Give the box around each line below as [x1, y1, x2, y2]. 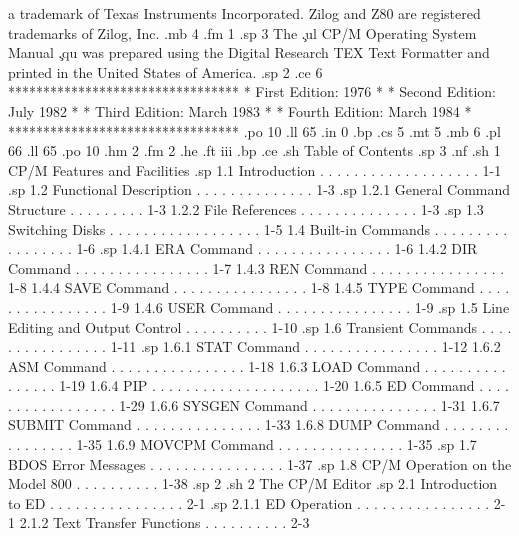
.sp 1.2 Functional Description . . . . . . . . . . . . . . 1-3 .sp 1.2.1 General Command [8, 179, 511, 200]
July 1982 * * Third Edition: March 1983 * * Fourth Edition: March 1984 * [8, 100, 472, 121]
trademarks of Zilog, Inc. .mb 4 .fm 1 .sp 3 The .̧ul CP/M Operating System [8, 22, 477, 43]
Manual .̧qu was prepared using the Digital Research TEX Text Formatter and [8, 42, 490, 63]
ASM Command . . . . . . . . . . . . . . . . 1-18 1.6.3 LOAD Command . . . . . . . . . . [8, 355, 506, 376]
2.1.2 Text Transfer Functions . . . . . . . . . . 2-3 [19, 512, 310, 533]
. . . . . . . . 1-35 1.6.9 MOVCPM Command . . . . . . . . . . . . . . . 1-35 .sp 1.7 [8, 434, 477, 455]
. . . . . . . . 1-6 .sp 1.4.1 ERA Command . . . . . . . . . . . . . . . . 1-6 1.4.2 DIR [8, 238, 478, 259]
